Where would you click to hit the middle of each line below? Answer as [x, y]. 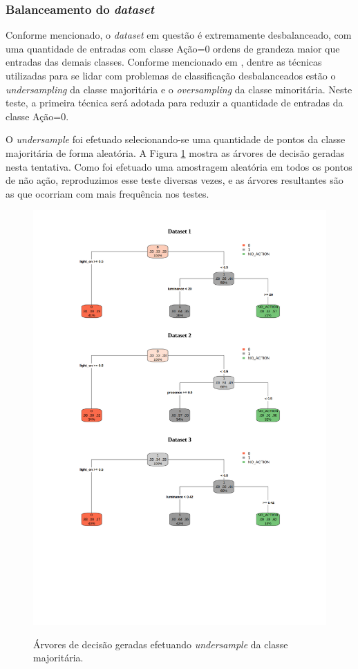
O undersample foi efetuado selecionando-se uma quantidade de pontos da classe [176, 139]
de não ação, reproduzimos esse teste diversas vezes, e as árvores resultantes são [175, 180]
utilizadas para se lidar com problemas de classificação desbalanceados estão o [171, 75]
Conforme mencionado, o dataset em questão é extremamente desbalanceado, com [179, 35]
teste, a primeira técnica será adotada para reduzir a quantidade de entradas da [175, 103]
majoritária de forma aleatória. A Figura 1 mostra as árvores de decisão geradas [175, 152]
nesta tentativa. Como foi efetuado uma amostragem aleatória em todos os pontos [179, 166]
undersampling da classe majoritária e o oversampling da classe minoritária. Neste [179, 89]
